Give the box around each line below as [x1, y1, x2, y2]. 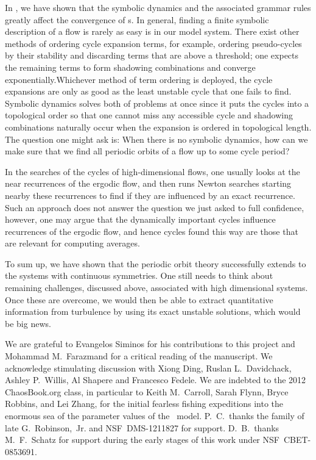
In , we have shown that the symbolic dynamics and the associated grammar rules [5, 1, 311, 13]
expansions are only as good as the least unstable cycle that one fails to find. [5, 85, 292, 98]
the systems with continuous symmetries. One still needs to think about [5, 269, 273, 282]
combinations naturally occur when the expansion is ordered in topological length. [5, 120, 312, 133]
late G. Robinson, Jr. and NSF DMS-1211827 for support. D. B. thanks [5, 421, 279, 434]
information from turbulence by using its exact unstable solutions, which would [5, 305, 301, 318]
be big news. [5, 317, 51, 329]
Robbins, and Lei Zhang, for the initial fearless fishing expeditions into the [5, 397, 284, 410]
